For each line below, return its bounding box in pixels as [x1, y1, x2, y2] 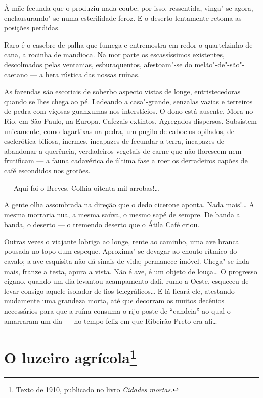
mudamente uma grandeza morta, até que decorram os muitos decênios [4, 295, 225, 306]
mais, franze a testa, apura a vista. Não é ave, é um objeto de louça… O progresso [4, 266, 257, 276]
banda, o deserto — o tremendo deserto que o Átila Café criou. [4, 219, 200, 230]
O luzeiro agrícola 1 [4, 345, 137, 368]
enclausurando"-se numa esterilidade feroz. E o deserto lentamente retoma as [4, 12, 242, 23]
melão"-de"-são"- [194, 59, 245, 69]
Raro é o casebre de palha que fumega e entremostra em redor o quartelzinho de [4, 39, 253, 50]
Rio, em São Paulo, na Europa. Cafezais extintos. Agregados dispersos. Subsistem [4, 115, 257, 126]
